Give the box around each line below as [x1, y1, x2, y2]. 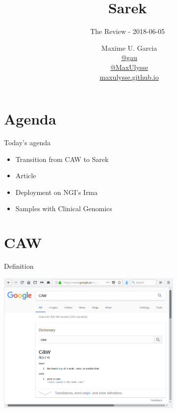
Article [15, 170, 36, 181]
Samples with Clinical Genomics [15, 203, 112, 214]
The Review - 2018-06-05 [90, 26, 165, 36]
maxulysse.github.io [100, 71, 159, 82]
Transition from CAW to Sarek [15, 154, 109, 164]
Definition [4, 261, 34, 271]
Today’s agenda [4, 137, 51, 148]
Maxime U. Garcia [101, 42, 157, 53]
